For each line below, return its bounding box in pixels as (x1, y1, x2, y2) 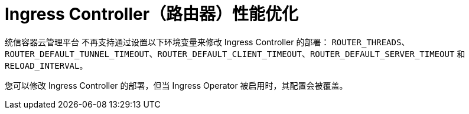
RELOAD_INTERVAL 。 (5, 60, 88, 71)
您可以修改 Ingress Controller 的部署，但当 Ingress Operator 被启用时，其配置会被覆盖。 (5, 80, 348, 90)
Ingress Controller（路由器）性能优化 (5, 4, 299, 24)
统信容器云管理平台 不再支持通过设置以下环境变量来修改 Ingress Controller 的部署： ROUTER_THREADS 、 (5, 36, 410, 47)
